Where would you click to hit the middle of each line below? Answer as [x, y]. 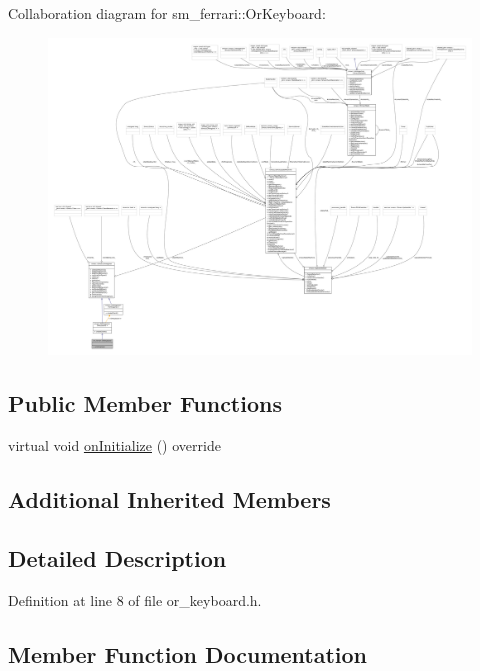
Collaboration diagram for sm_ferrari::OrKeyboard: [167, 13]
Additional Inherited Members [169, 498]
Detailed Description [117, 557]
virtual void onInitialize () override [114, 444]
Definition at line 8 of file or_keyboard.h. [135, 599]
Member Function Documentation [188, 653]
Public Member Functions [145, 403]
